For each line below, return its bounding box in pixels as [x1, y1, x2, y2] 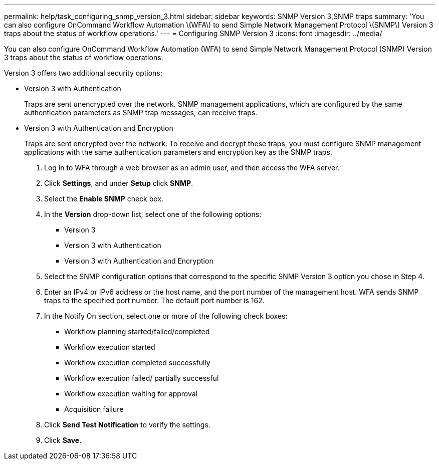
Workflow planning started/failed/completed [64, 327, 210, 336]
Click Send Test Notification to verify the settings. [44, 420, 210, 429]
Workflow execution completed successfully [64, 358, 210, 367]
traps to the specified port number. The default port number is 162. [44, 296, 265, 305]
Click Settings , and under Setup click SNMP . [44, 179, 193, 187]
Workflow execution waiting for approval [64, 389, 198, 398]
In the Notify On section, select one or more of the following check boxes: [44, 312, 288, 320]
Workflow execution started [64, 343, 155, 351]
